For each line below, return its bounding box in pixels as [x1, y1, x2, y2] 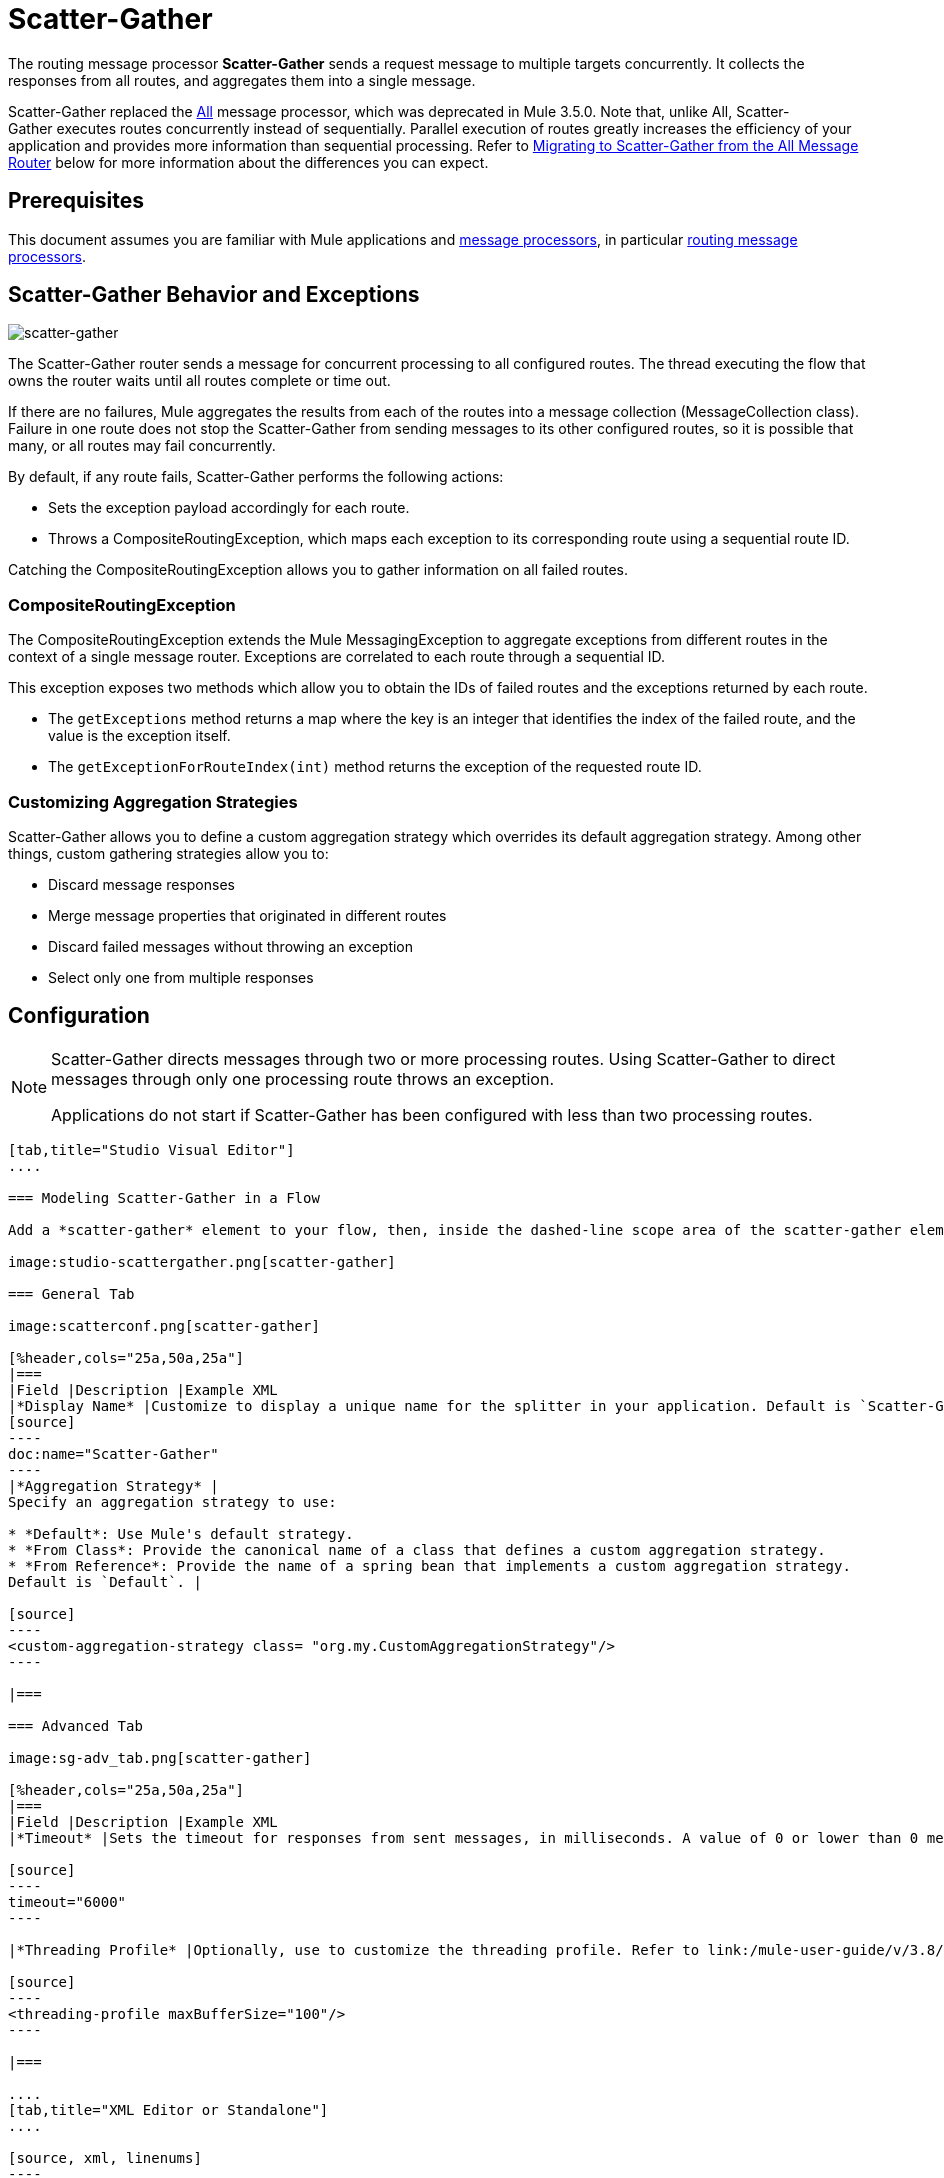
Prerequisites [8, 188, 144, 214]
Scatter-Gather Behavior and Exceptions [8, 282, 420, 308]
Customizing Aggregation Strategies [8, 791, 298, 812]
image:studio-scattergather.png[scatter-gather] [8, 1253, 396, 1270]
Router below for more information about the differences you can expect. [8, 153, 489, 171]
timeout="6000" [8, 1893, 127, 1910]
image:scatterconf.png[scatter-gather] [8, 1317, 320, 1334]
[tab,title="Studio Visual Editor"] [8, 1141, 295, 1158]
